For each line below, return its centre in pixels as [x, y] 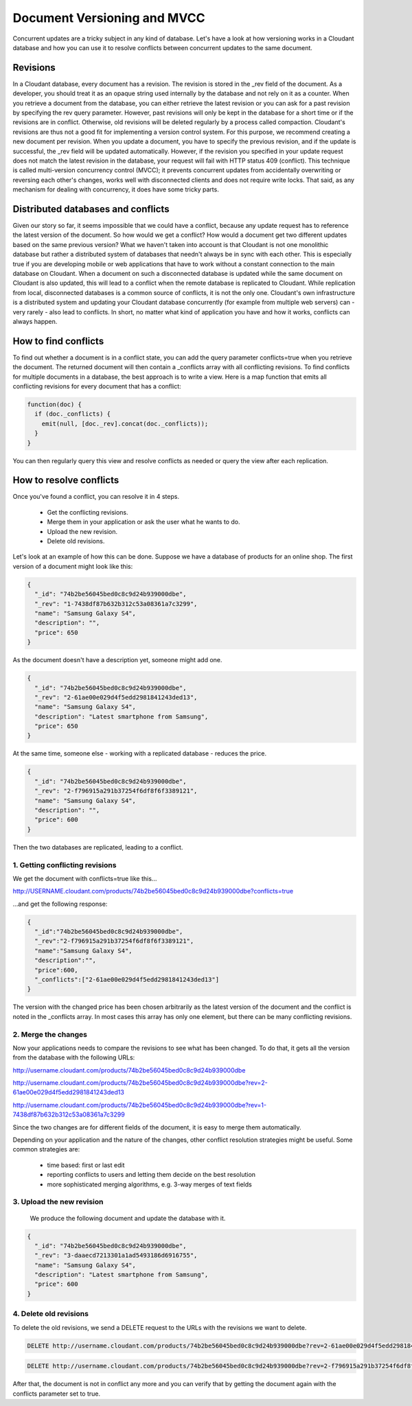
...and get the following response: [60, 904]
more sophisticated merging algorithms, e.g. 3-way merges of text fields [149, 1184]
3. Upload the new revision [58, 1202]
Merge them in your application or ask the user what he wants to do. [144, 522]
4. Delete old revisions [51, 1314]
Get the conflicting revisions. [88, 512]
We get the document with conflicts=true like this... [85, 878]
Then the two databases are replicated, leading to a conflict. [98, 847]
